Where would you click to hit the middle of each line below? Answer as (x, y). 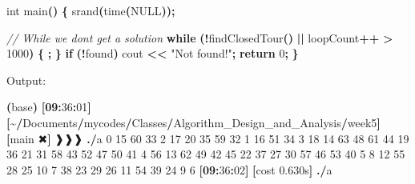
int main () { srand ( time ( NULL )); (91, 10)
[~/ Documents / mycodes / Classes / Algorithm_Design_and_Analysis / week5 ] (193, 122)
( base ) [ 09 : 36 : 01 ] (49, 107)
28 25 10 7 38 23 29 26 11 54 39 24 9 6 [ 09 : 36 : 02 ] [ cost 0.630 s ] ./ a (169, 169)
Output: (26, 80)
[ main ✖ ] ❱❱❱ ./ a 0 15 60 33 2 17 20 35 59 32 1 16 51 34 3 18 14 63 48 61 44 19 (208, 138)
